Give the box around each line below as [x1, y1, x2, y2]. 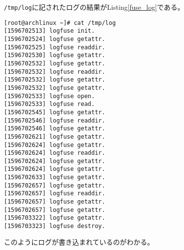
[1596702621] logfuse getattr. [4, 133, 105, 140]
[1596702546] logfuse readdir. [4, 117, 105, 124]
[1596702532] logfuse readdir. [4, 68, 105, 75]
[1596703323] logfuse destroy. [4, 223, 105, 230]
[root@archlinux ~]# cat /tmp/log [4, 19, 116, 26]
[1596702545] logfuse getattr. [4, 108, 105, 116]
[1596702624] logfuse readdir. [4, 149, 105, 157]
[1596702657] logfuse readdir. [4, 190, 105, 197]
